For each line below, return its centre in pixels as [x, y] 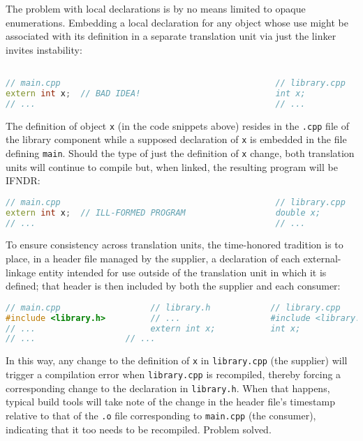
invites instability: [44, 49]
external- [322, 259]
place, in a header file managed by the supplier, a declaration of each [153, 259]
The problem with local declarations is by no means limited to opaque [156, 8]
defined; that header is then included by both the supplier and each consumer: [173, 286]
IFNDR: [23, 180]
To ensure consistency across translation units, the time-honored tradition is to [175, 245]
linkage [21, 272]
